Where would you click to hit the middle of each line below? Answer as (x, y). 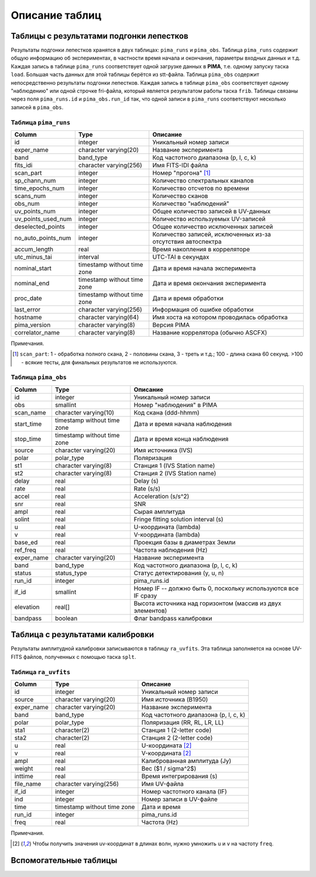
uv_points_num (35, 211)
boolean (66, 618)
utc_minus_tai (33, 257)
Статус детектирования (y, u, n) (179, 573)
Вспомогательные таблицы (64, 860)
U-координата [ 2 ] (166, 745)
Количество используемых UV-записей (209, 219)
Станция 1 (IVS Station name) (174, 465)
